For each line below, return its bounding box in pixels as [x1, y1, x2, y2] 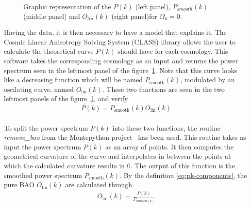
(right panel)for [111, 11, 157, 21]
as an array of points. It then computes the [105, 141, 234, 151]
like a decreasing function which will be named [4, 74, 143, 85]
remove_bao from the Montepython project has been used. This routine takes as [4, 132, 246, 142]
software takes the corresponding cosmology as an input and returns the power [4, 55, 238, 65]
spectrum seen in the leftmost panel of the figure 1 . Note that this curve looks [4, 65, 237, 75]
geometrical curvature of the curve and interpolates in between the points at [4, 151, 231, 161]
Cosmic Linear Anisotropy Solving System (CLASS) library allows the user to [4, 36, 235, 46]
